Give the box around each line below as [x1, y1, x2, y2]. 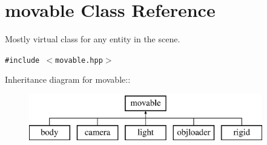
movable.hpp [55, 56, 103, 65]
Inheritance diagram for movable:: [5, 73, 131, 86]
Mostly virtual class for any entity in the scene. [5, 33, 180, 45]
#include [5, 56, 40, 65]
